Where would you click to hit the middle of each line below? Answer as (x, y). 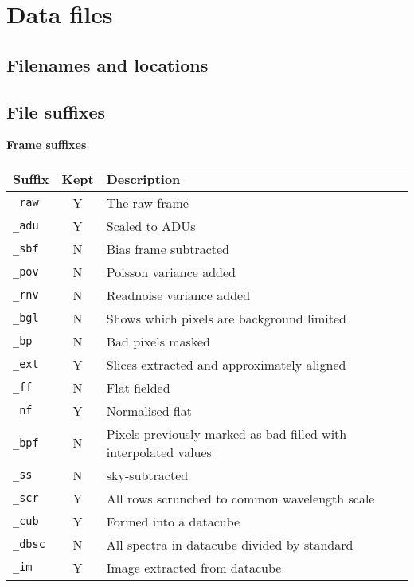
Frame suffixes (47, 145)
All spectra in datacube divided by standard (230, 544)
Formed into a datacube (173, 521)
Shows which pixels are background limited (226, 318)
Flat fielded (138, 387)
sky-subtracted (147, 475)
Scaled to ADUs (151, 225)
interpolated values (159, 452)
